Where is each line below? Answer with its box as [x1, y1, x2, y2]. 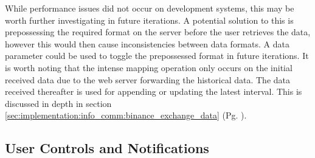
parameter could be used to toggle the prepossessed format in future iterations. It [5, 49, 309, 62]
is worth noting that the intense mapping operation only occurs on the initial [5, 61, 292, 74]
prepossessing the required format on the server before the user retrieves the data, [5, 26, 311, 38]
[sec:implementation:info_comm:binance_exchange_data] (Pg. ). [5, 109, 247, 122]
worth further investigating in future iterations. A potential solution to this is [5, 13, 294, 26]
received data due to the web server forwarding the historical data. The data [5, 73, 290, 86]
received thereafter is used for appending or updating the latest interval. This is [5, 85, 302, 98]
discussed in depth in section [5, 97, 112, 109]
